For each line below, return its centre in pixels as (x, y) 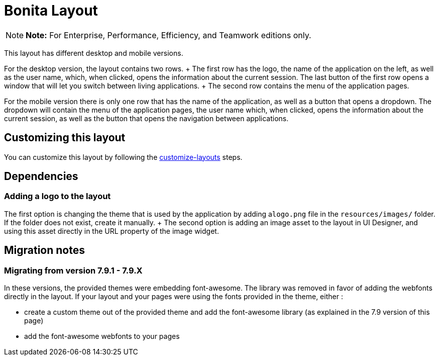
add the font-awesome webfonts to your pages (102, 336)
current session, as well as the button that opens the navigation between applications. (146, 118)
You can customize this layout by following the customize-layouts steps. (123, 157)
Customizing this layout (65, 138)
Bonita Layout (51, 11)
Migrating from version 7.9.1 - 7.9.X (73, 270)
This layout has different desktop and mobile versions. (94, 53)
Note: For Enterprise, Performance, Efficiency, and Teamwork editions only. (169, 35)
